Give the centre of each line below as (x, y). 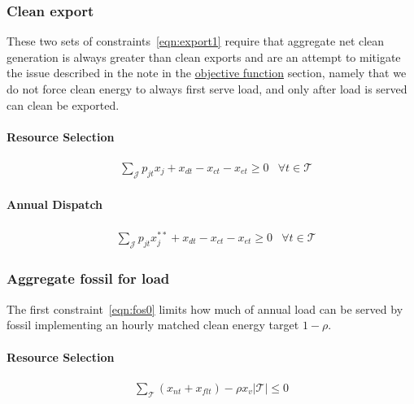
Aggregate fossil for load (88, 278)
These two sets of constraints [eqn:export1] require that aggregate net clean (196, 41)
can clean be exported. (63, 104)
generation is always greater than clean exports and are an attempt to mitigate (204, 56)
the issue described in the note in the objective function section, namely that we (207, 73)
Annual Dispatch (55, 204)
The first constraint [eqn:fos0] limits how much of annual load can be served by (205, 308)
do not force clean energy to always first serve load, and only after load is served (207, 89)
